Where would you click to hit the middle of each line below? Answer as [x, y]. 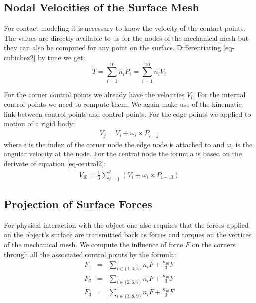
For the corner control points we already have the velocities [94, 94]
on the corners [214, 244]
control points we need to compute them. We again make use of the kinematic [123, 104]
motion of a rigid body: [40, 123]
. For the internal [219, 94]
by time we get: [61, 57]
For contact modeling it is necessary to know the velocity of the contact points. [125, 28]
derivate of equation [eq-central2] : [55, 163]
